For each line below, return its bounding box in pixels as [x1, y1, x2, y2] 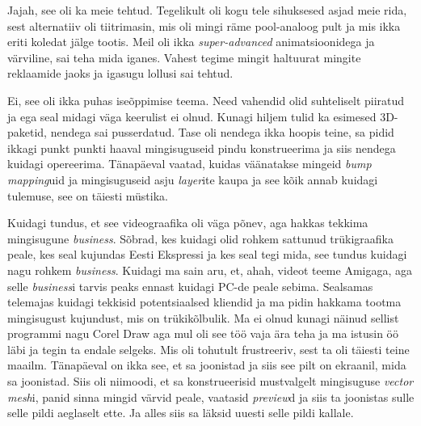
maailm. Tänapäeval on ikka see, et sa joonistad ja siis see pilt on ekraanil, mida [7, 356, 406, 373]
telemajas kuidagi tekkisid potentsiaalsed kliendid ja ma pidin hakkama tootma [7, 293, 402, 310]
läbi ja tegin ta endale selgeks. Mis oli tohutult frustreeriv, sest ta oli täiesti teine [7, 340, 410, 357]
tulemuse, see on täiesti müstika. [7, 187, 168, 204]
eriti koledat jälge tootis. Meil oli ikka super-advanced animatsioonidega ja [7, 33, 375, 50]
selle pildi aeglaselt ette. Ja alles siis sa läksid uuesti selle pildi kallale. [7, 404, 354, 421]
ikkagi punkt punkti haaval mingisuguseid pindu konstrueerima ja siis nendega [7, 139, 396, 156]
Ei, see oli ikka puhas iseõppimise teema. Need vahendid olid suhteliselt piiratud [7, 91, 405, 108]
